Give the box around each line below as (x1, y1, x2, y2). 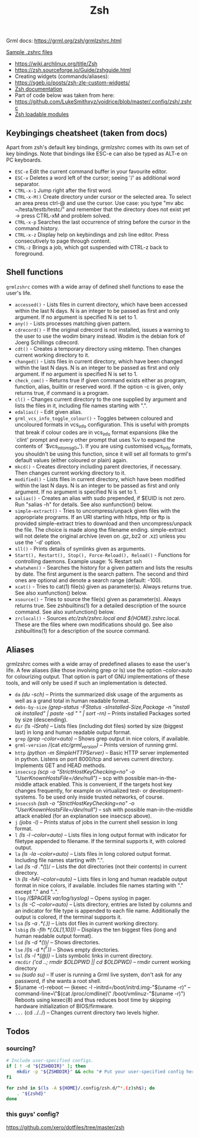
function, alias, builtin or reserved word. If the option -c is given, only (14, 383, 184, 390)
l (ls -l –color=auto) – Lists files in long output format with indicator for (14, 831, 187, 838)
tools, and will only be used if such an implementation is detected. (6, 679, 168, 687)
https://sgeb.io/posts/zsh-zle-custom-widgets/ (14, 79, 130, 86)
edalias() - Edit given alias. (14, 408, 83, 415)
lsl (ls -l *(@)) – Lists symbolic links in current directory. (14, 952, 153, 959)
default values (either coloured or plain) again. (14, 457, 128, 464)
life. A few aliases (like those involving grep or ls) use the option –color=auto (6, 667, 192, 674)
